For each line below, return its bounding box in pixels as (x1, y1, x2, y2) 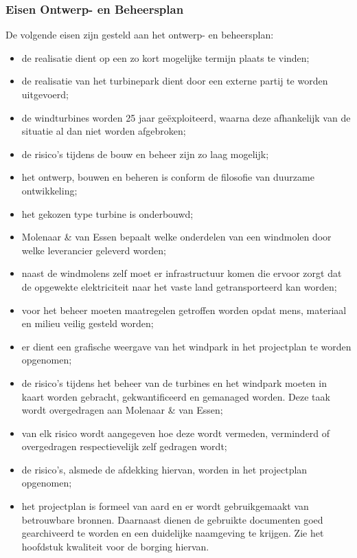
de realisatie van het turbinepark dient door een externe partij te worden (21, 74, 328, 88)
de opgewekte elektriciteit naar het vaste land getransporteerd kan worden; (21, 279, 337, 293)
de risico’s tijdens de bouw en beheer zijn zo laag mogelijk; (21, 146, 269, 161)
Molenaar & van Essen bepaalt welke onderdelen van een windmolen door (21, 230, 332, 244)
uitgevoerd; (21, 87, 69, 101)
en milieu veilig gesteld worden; (21, 316, 154, 331)
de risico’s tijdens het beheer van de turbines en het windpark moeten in (21, 375, 327, 390)
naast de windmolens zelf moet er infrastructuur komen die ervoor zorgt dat (21, 266, 342, 280)
